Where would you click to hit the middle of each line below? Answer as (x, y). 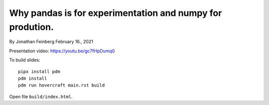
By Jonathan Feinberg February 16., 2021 (51, 42)
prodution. (32, 27)
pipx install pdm (39, 71)
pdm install (33, 78)
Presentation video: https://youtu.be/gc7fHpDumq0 (62, 51)
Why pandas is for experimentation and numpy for (116, 13)
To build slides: (25, 60)
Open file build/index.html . (41, 97)
